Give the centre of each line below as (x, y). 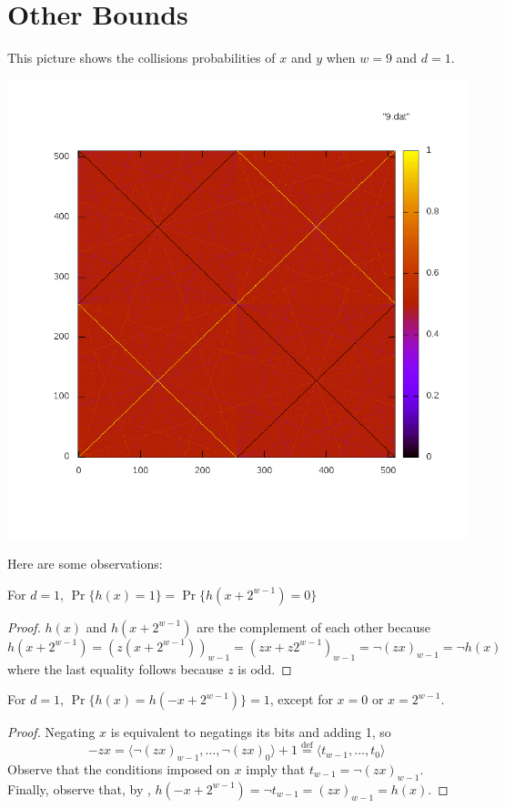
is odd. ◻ (265, 668)
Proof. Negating (51, 732)
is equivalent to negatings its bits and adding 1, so (251, 732)
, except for (301, 699)
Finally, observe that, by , (79, 788)
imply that (276, 768)
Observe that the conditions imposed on (119, 768)
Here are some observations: (85, 564)
